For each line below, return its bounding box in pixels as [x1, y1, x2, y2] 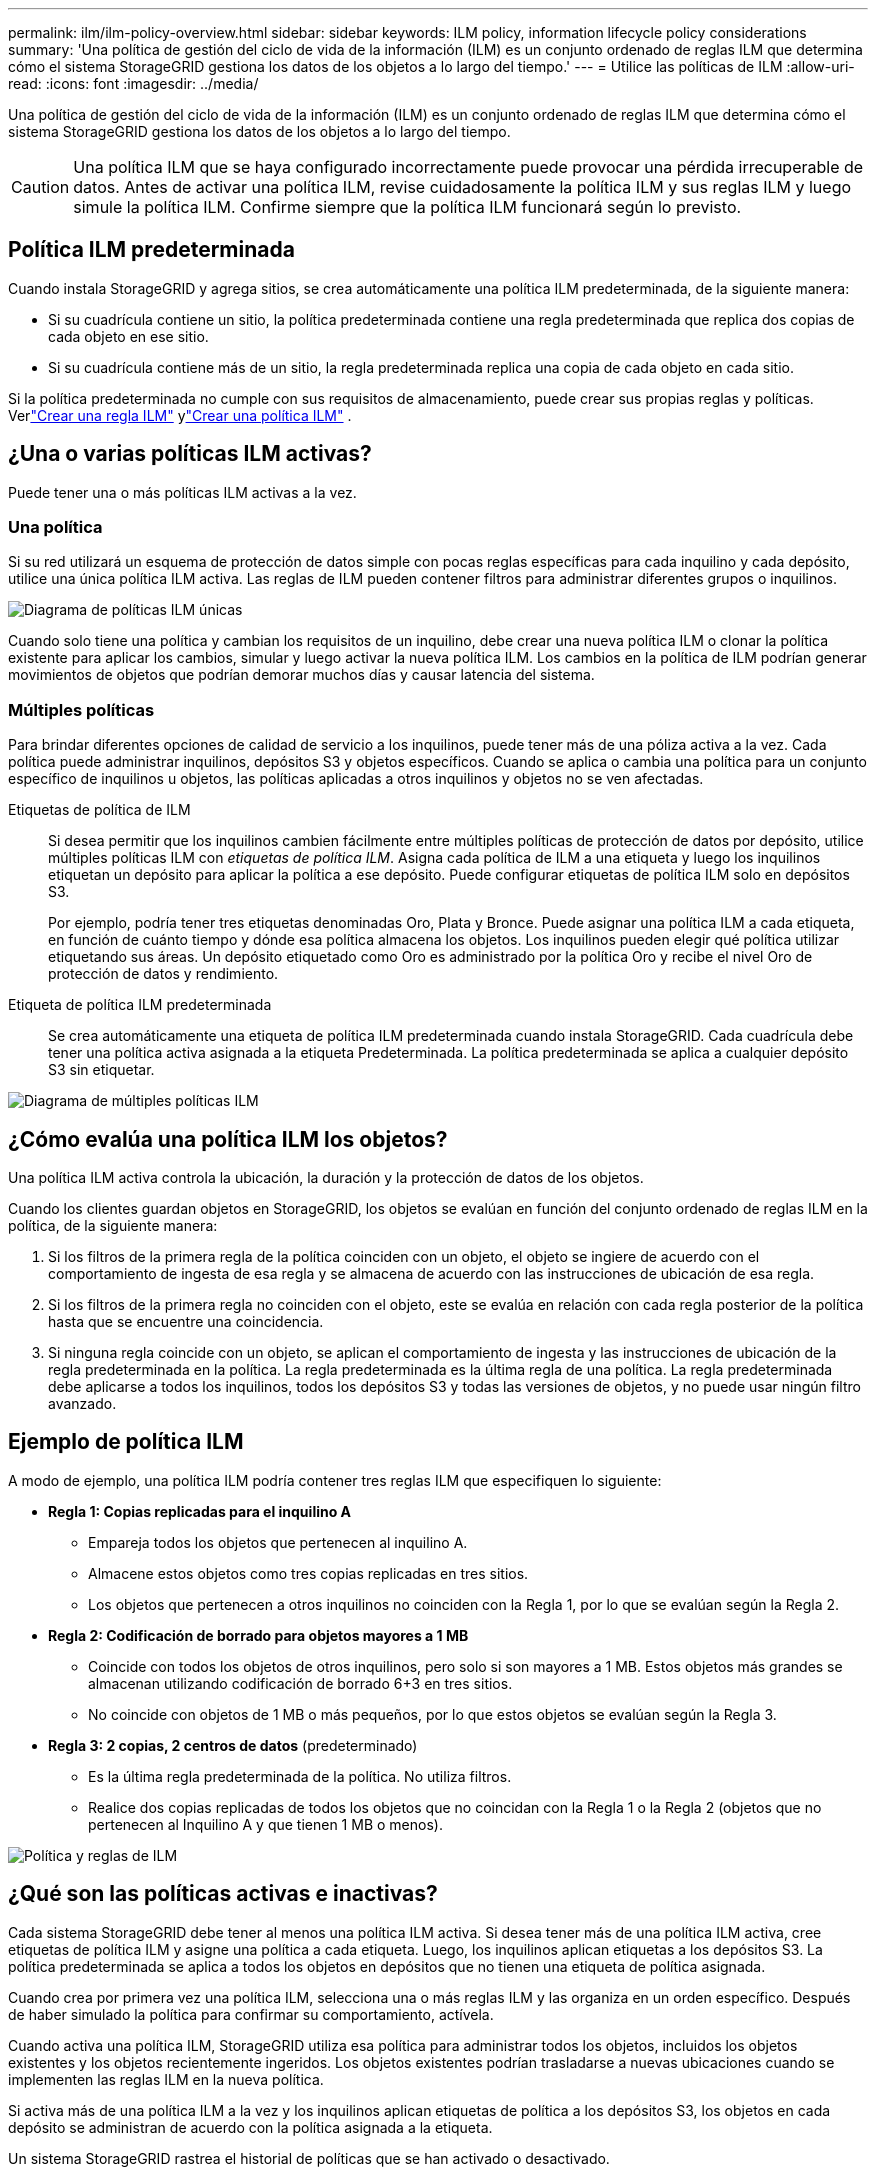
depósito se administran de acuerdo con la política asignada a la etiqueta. [8, 2118, 493, 2136]
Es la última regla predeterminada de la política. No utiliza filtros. [88, 1767, 512, 1785]
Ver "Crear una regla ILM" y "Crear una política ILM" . [8, 406, 352, 424]
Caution [11, 177, 70, 197]
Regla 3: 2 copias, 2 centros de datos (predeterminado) [48, 1736, 418, 1754]
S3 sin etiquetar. [48, 1061, 155, 1079]
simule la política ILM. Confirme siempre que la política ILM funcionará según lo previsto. [73, 197, 742, 217]
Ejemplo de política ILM [8, 1429, 244, 1455]
